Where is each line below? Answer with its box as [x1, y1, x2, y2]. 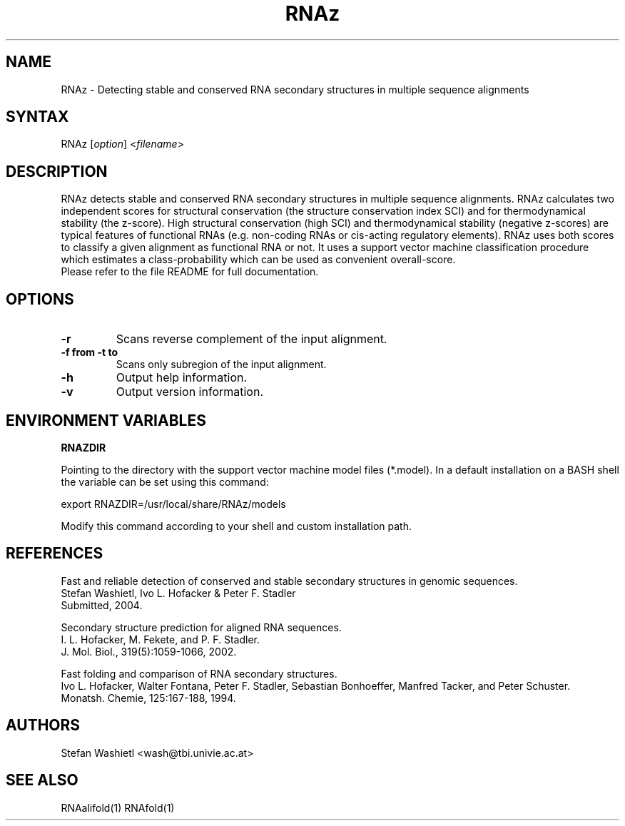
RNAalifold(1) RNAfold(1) [61, 801, 175, 814]
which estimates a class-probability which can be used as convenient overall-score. [61, 253, 456, 266]
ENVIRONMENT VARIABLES [6, 411, 206, 429]
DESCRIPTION [6, 162, 108, 180]
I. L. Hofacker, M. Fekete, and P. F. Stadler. [61, 633, 260, 646]
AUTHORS [6, 716, 81, 735]
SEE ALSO [6, 771, 78, 790]
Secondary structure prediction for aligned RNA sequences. [61, 621, 342, 633]
